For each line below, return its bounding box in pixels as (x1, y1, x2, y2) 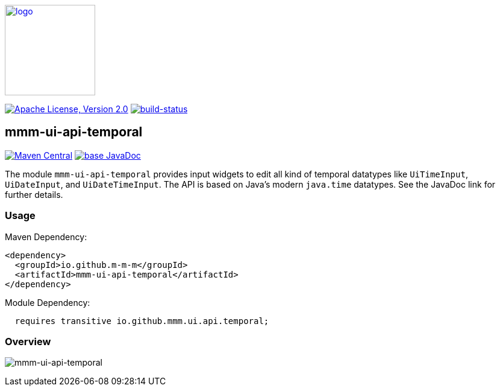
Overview (5, 335, 51, 348)
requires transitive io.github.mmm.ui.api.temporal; (14, 316, 269, 326)
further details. (5, 189, 63, 200)
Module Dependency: (5, 297, 90, 308)
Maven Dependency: (5, 231, 87, 242)
